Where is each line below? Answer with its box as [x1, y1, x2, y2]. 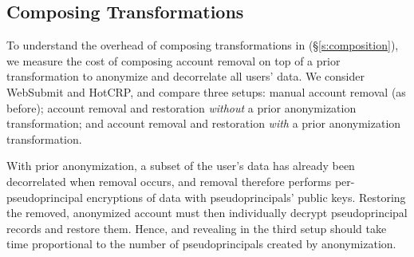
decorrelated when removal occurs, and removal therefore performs [6, 172, 332, 189]
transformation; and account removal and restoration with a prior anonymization [6, 115, 401, 132]
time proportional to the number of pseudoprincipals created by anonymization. [6, 235, 396, 252]
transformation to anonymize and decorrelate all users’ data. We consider [6, 68, 365, 85]
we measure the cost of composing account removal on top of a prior [6, 52, 341, 69]
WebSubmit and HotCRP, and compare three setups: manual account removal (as [6, 83, 406, 100]
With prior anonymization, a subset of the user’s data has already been [6, 157, 355, 174]
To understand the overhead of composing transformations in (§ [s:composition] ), [6, 37, 399, 53]
